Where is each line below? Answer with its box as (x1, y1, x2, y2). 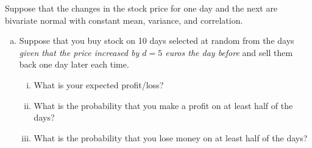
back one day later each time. (19, 58, 129, 71)
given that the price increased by (19, 46, 140, 58)
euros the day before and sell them (165, 46, 293, 58)
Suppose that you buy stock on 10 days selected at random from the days (19, 34, 294, 47)
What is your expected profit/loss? (34, 78, 164, 91)
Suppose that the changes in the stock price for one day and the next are (5, 2, 278, 14)
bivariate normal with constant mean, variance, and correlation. (5, 13, 243, 26)
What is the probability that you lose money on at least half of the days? (34, 131, 308, 144)
